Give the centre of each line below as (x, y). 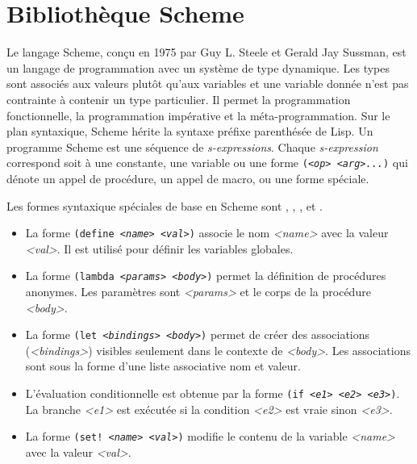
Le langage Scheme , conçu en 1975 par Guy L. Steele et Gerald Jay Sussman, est (206, 52)
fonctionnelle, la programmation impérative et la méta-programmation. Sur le (198, 115)
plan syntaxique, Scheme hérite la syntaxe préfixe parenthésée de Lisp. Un (190, 131)
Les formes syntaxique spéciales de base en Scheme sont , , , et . (165, 205)
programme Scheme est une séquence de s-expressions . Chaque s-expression (192, 146)
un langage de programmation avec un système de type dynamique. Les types (198, 67)
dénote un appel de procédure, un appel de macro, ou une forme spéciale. (188, 178)
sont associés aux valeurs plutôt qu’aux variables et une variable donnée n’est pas (208, 84)
